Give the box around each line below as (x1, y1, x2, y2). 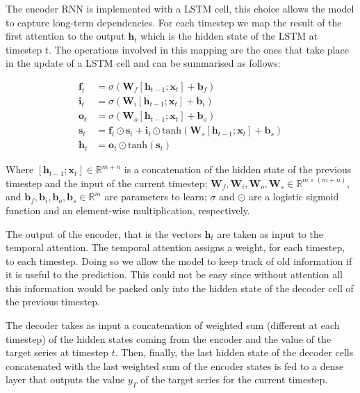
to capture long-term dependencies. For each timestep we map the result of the (6, 15, 342, 29)
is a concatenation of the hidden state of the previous (124, 162, 352, 177)
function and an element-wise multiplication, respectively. (6, 202, 250, 217)
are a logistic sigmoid (248, 189, 339, 204)
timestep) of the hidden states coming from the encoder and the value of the (6, 331, 332, 346)
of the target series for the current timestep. (140, 372, 328, 387)
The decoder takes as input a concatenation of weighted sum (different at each (6, 318, 340, 332)
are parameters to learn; (104, 189, 207, 204)
